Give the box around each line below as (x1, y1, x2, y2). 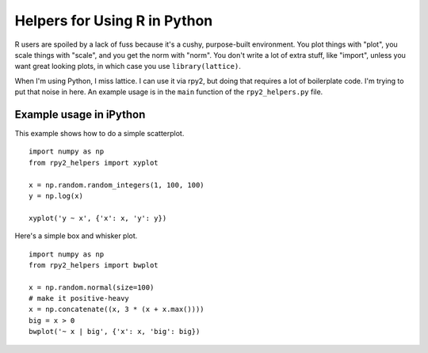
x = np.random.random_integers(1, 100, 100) (29, 180, 205, 189)
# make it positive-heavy (29, 294, 130, 303)
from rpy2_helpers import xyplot (29, 158, 159, 167)
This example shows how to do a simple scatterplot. (14, 129, 185, 139)
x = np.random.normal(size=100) (29, 283, 155, 292)
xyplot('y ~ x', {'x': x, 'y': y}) (29, 214, 167, 222)
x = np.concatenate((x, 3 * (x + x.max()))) (29, 305, 205, 314)
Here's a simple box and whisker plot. (14, 231, 138, 241)
